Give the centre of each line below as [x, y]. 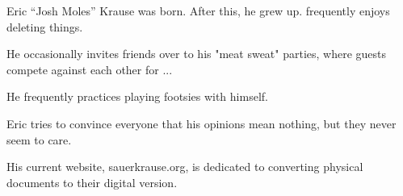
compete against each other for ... [90, 69]
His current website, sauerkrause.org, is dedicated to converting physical [185, 167]
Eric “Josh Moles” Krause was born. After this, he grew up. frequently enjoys [198, 10]
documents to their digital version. [92, 182]
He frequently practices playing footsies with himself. [137, 96]
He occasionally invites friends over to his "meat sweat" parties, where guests [197, 54]
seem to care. [39, 139]
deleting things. [45, 26]
